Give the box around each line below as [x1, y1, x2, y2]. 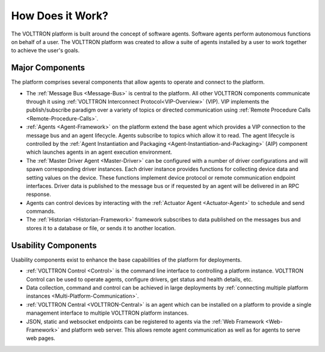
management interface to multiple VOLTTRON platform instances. [26, 309, 189, 316]
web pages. [26, 335, 55, 342]
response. [26, 190, 51, 198]
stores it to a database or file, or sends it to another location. [26, 224, 176, 231]
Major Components [11, 63, 85, 73]
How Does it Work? [11, 9, 108, 22]
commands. [26, 208, 56, 215]
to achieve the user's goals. [11, 47, 80, 54]
